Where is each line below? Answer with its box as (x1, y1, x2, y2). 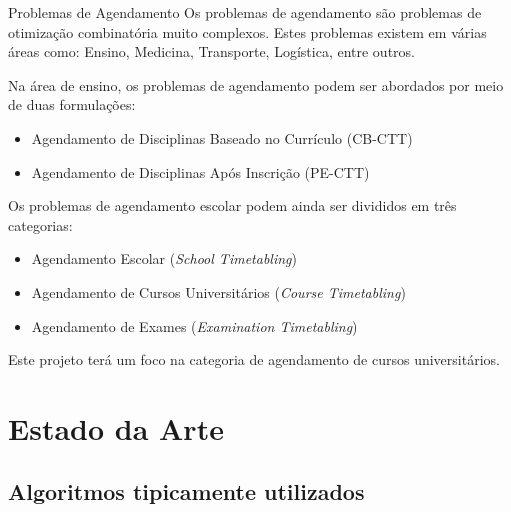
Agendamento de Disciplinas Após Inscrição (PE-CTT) (31, 161, 370, 182)
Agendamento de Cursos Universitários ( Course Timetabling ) (31, 281, 406, 302)
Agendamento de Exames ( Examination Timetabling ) (31, 315, 358, 336)
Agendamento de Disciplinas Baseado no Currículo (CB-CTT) (31, 127, 413, 148)
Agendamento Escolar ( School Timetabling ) (31, 248, 297, 269)
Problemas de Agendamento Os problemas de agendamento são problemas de (8, 2, 482, 22)
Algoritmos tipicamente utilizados (8, 476, 365, 507)
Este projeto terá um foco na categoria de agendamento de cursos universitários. (8, 349, 500, 370)
